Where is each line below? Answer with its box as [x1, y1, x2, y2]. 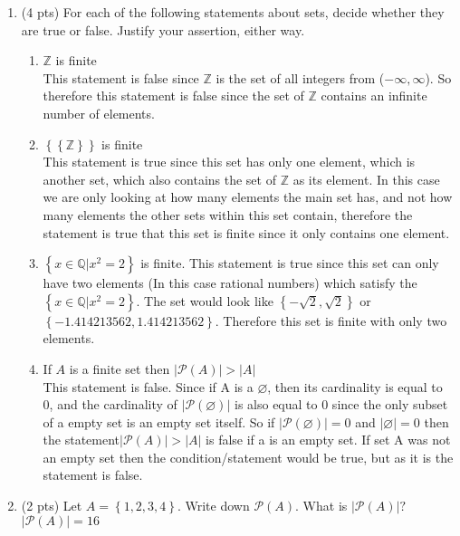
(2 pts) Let [21, 496, 82, 515]
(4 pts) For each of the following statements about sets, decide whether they [21, 3, 445, 21]
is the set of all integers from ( [216, 68, 385, 87]
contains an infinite [321, 86, 427, 105]
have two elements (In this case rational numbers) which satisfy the [43, 273, 417, 292]
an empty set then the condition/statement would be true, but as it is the [43, 447, 454, 466]
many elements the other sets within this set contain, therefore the [43, 205, 413, 224]
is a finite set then [69, 359, 170, 378]
